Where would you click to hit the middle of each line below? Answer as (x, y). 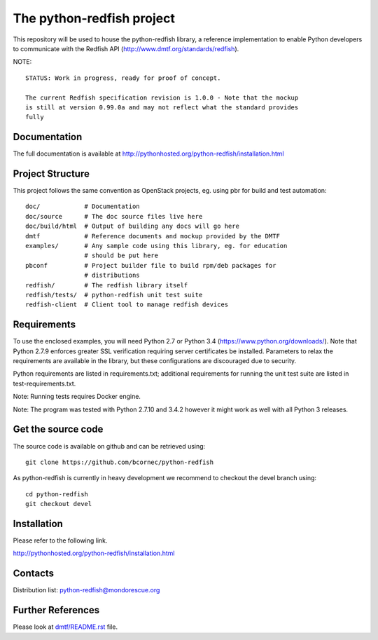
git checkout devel (59, 504)
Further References (56, 610)
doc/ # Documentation (83, 206)
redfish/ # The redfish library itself (107, 285)
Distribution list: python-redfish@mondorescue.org (86, 590)
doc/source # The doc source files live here (114, 216)
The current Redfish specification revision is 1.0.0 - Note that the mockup (162, 97)
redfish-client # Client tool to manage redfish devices (127, 305)
